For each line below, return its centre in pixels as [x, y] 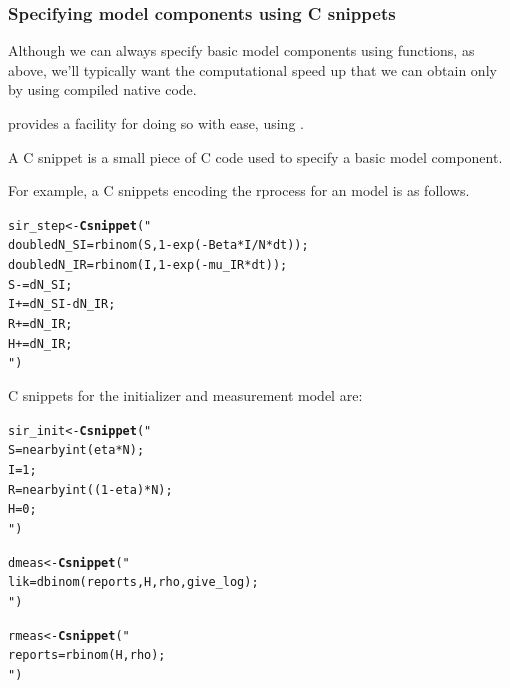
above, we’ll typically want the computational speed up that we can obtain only [252, 69]
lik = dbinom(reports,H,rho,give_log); [133, 582]
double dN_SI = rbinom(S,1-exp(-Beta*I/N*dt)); [158, 245]
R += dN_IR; [40, 324]
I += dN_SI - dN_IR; [62, 304]
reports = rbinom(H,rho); [87, 655]
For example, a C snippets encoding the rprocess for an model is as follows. [239, 190]
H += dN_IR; [40, 343]
